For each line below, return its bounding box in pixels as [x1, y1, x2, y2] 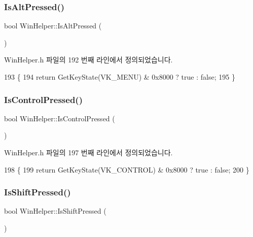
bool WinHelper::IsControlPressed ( [4, 113, 115, 123]
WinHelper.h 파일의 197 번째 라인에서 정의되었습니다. [4, 147, 173, 157]
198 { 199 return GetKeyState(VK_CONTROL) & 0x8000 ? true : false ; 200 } [4, 164, 249, 175]
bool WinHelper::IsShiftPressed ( [4, 206, 106, 216]
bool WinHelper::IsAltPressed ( [4, 20, 102, 31]
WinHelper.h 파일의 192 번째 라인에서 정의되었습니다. [4, 54, 173, 65]
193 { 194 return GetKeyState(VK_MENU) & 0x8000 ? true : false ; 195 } [4, 72, 235, 82]
